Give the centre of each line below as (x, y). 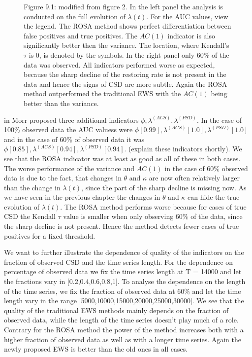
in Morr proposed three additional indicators (71, 120)
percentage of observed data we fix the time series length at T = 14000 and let (123, 271)
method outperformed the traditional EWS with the (102, 93)
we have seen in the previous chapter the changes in (82, 197)
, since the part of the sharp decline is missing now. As (164, 187)
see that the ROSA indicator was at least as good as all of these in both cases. (122, 158)
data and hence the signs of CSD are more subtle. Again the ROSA (126, 84)
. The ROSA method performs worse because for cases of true (153, 206)
